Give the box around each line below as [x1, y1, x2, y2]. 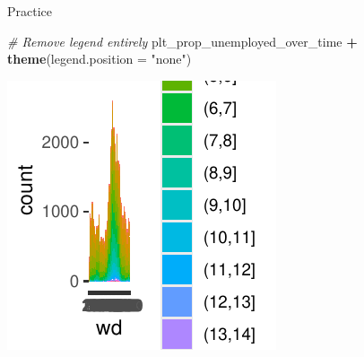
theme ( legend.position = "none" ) [7, 49, 192, 68]
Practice [7, 2, 53, 20]
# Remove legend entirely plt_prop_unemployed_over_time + [7, 31, 358, 50]
